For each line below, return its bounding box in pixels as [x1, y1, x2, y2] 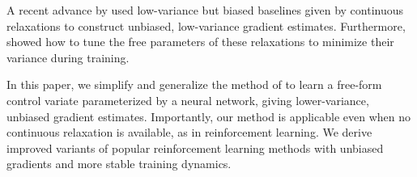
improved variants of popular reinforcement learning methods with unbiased [6, 139, 384, 156]
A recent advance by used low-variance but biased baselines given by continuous [6, 2, 404, 18]
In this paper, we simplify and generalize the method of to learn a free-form [6, 76, 382, 93]
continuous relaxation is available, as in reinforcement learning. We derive [6, 124, 372, 141]
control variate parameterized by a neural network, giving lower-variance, [6, 91, 369, 108]
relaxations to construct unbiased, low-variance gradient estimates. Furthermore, [6, 17, 406, 34]
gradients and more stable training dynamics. [6, 155, 232, 172]
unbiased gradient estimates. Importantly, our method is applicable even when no [6, 107, 411, 124]
